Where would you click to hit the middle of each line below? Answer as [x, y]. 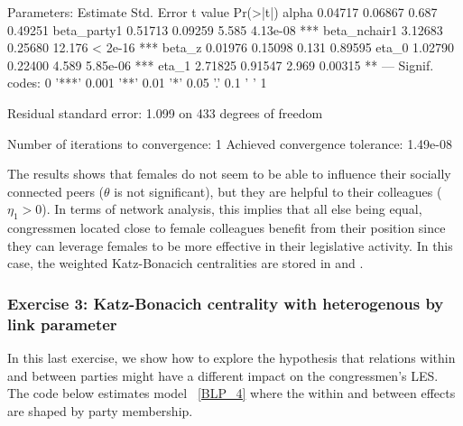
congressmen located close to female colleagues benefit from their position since [227, 228]
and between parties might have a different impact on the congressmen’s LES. [223, 375]
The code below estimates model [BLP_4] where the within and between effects [231, 393]
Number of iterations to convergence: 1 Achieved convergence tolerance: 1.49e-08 [230, 143]
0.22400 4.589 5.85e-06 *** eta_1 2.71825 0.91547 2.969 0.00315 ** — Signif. [221, 65]
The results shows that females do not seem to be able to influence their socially [229, 174]
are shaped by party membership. [100, 410]
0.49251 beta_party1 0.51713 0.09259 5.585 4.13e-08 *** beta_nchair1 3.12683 [225, 29]
